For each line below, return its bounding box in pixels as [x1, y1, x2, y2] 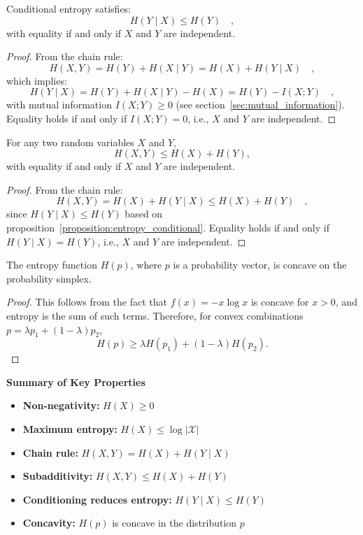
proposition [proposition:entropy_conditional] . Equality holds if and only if [6, 220, 329, 234]
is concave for [250, 294, 309, 309]
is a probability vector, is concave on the [173, 257, 347, 272]
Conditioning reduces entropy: [22, 492, 172, 506]
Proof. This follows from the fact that [6, 294, 167, 309]
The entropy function [6, 257, 97, 272]
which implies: [6, 73, 67, 87]
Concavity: [22, 515, 76, 530]
